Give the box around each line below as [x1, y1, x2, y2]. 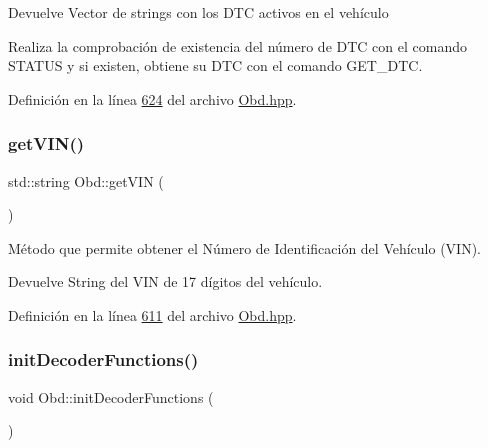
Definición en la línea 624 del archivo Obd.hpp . [8, 88, 297, 109]
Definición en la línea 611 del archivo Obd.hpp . [8, 304, 297, 325]
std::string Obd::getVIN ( [8, 170, 164, 191]
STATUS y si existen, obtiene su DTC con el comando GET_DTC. [8, 55, 423, 76]
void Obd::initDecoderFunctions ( [8, 386, 214, 407]
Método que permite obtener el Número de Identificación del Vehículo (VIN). [8, 237, 482, 258]
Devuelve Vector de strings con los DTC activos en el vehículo [8, 2, 389, 22]
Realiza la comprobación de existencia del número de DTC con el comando [8, 35, 467, 56]
